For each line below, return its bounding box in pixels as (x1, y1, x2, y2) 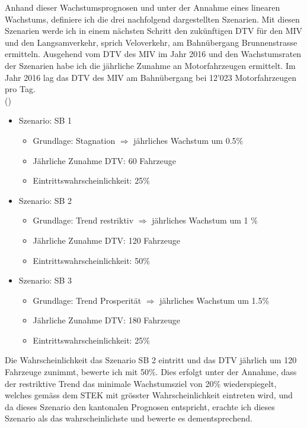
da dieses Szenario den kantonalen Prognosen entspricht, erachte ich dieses (5, 400, 275, 413)
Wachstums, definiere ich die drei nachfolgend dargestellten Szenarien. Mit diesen (5, 12, 300, 25)
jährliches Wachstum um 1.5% (159, 294, 270, 306)
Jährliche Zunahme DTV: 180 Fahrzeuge (33, 314, 180, 326)
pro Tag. (5, 83, 36, 95)
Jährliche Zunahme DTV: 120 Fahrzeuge (33, 234, 180, 246)
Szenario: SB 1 (18, 114, 72, 127)
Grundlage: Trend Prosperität (33, 294, 142, 306)
